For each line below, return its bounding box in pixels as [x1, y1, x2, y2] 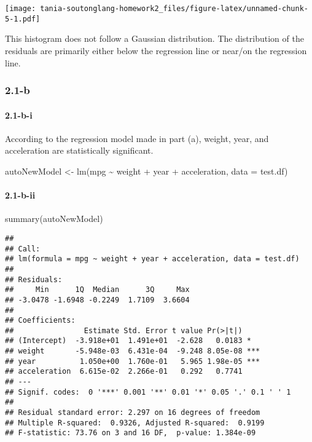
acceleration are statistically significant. [5, 144, 154, 157]
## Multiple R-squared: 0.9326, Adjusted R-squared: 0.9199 [5, 418, 265, 427]
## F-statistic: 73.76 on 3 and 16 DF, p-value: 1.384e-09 [5, 428, 256, 438]
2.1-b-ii [5, 189, 36, 202]
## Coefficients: [5, 316, 76, 325]
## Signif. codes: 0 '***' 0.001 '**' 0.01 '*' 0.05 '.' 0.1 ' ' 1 [5, 387, 291, 397]
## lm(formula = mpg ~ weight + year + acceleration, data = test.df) [5, 255, 300, 264]
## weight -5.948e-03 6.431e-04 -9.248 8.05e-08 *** [5, 347, 260, 356]
